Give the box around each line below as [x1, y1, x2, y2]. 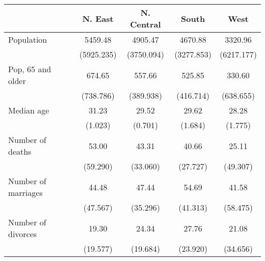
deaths [8, 146, 32, 157]
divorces [8, 228, 37, 240]
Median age [8, 104, 49, 116]
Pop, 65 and [8, 63, 51, 75]
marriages [8, 187, 43, 198]
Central [130, 18, 161, 30]
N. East [82, 12, 114, 24]
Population [8, 34, 47, 45]
